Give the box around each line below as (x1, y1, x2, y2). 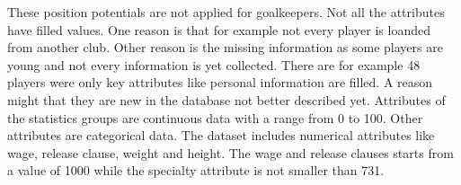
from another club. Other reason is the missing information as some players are (7, 38, 443, 57)
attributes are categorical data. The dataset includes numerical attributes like (7, 126, 435, 145)
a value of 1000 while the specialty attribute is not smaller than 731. (7, 161, 385, 180)
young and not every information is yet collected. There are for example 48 (7, 55, 421, 74)
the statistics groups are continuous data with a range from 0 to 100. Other (7, 108, 423, 127)
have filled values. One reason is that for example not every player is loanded (7, 20, 431, 39)
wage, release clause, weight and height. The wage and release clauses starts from (7, 143, 454, 162)
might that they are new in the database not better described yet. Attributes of (7, 90, 446, 109)
